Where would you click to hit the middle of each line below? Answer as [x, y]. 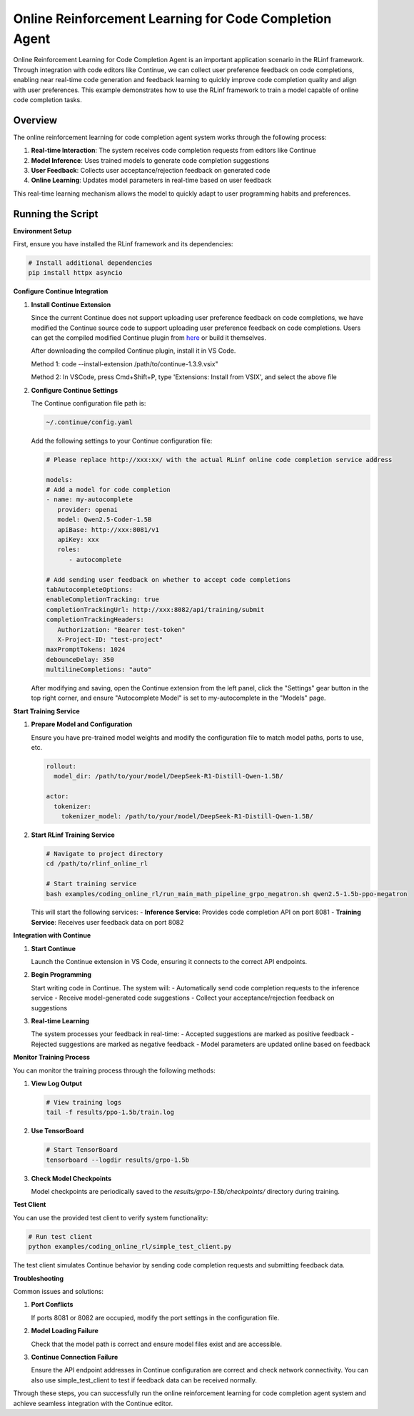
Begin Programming [61, 975]
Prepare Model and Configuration [82, 724]
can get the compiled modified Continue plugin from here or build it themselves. [149, 337]
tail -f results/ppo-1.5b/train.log [110, 1113]
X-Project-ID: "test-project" [110, 639]
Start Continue [54, 948]
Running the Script [56, 214]
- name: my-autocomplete [90, 499]
